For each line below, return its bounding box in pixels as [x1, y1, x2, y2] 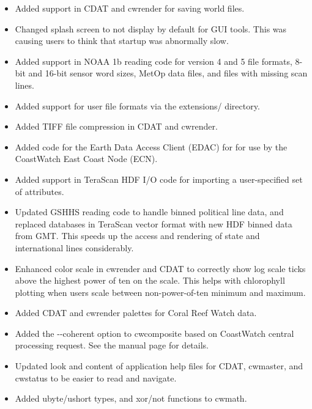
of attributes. [15, 185, 64, 197]
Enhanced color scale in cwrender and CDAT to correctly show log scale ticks [15, 262, 306, 275]
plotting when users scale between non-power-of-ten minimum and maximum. [15, 286, 306, 298]
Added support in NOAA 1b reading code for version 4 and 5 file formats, [15, 54, 292, 67]
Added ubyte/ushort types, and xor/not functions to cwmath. [15, 392, 247, 405]
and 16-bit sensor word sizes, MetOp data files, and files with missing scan [28, 67, 308, 79]
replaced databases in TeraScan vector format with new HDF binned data [15, 217, 292, 230]
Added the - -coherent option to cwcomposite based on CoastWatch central [15, 326, 294, 339]
